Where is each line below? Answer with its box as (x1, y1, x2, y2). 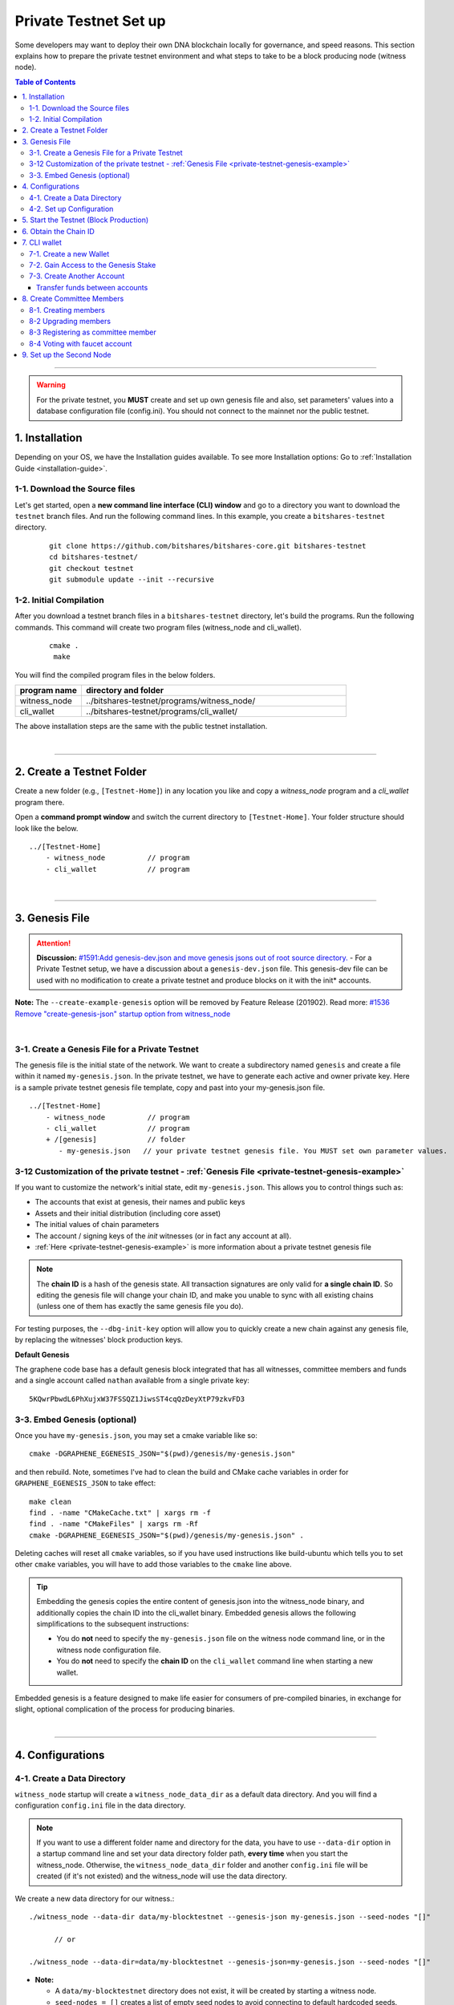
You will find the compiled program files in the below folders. (14, 670, 216, 679)
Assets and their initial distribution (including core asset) (34, 1208, 221, 1218)
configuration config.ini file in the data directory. (14, 1800, 186, 1810)
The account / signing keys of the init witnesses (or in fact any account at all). (34, 1231, 292, 1241)
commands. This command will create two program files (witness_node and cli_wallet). (14, 622, 302, 632)
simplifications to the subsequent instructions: (36, 1619, 189, 1629)
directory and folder (85, 685, 164, 696)
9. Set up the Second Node (22, 350, 111, 360)
